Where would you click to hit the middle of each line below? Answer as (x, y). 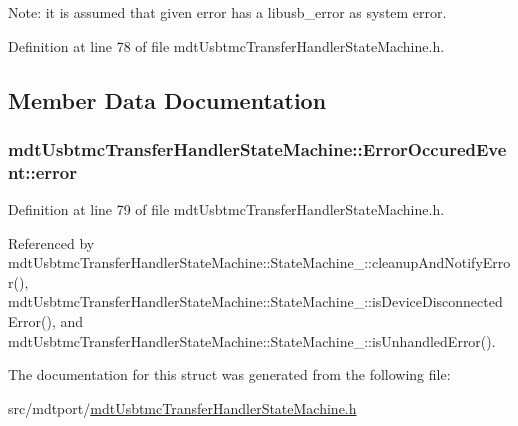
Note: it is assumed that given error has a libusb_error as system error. (227, 12)
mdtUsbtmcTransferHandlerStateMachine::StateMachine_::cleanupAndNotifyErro (259, 262)
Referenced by (51, 242)
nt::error (42, 171)
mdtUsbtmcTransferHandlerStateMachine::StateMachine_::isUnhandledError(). (252, 340)
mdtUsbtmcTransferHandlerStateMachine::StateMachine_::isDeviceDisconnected (255, 301)
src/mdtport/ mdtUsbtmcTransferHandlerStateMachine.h (182, 407)
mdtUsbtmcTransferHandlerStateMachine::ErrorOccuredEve (257, 148)
